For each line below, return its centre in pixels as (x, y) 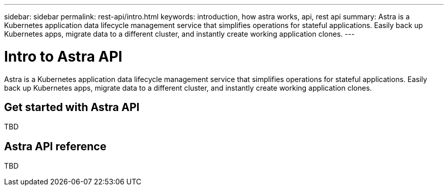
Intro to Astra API (63, 56)
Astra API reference (55, 146)
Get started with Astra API (72, 107)
